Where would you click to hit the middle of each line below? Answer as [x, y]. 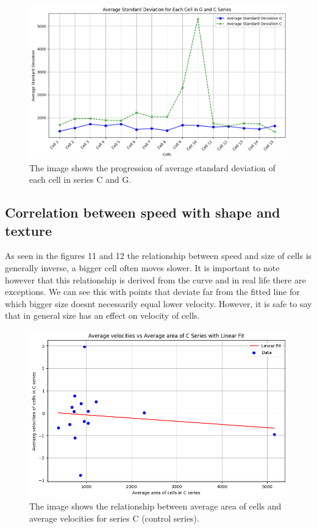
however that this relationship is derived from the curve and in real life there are [155, 279]
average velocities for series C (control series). [114, 518]
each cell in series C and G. [80, 179]
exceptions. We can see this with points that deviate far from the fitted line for [152, 292]
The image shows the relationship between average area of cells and [155, 506]
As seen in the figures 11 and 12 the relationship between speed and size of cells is [158, 256]
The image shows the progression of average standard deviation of [152, 167]
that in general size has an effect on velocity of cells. [102, 315]
